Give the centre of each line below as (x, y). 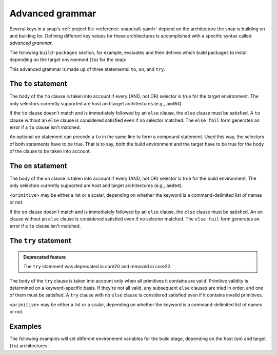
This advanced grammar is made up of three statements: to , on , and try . (87, 69)
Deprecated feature (45, 257)
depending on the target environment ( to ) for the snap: (68, 60)
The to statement (38, 84)
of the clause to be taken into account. (50, 151)
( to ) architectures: (29, 346)
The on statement (38, 166)
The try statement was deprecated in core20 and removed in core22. (97, 267)
